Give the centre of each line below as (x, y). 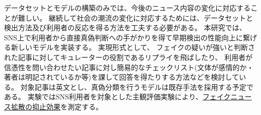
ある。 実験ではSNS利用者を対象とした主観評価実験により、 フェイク (117, 97)
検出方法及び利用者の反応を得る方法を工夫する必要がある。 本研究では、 (125, 27)
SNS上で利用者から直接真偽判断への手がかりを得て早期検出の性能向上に (124, 37)
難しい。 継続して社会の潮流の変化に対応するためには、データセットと (136, 17)
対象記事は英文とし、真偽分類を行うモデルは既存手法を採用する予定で (137, 87)
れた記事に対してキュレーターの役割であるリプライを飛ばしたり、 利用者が (128, 57)
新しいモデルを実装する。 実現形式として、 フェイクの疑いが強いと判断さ (133, 47)
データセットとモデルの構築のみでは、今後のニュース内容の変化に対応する (127, 8)
